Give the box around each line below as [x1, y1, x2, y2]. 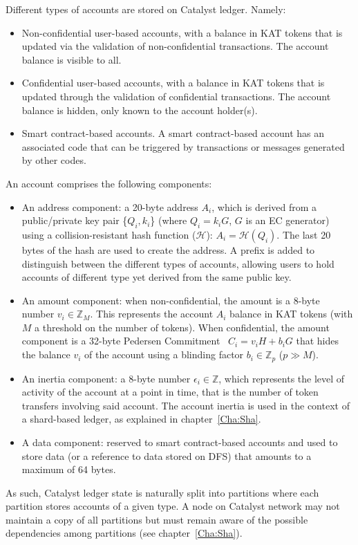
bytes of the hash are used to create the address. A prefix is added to [21, 242, 315, 257]
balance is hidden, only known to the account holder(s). [21, 102, 258, 117]
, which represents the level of [218, 371, 345, 385]
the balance [21, 347, 70, 362]
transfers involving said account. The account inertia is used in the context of [21, 398, 350, 412]
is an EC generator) [245, 213, 330, 228]
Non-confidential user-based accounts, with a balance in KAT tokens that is [21, 25, 343, 39]
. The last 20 [276, 227, 331, 241]
